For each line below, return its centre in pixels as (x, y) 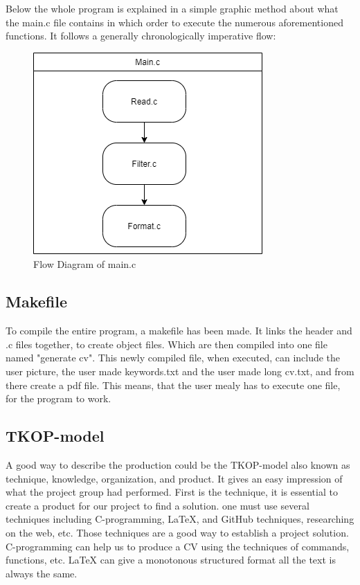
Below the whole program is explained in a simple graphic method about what (172, 8)
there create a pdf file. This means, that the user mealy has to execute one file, (173, 385)
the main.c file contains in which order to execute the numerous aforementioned (174, 22)
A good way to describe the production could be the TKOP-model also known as (178, 464)
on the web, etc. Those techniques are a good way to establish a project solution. (177, 532)
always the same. (42, 573)
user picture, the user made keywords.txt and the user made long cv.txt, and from (180, 371)
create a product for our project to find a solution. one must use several (157, 505)
